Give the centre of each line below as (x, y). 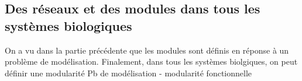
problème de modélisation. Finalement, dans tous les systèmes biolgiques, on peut (151, 61)
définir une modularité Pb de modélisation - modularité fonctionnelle (128, 73)
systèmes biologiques (68, 25)
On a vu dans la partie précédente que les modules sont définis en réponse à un (147, 50)
